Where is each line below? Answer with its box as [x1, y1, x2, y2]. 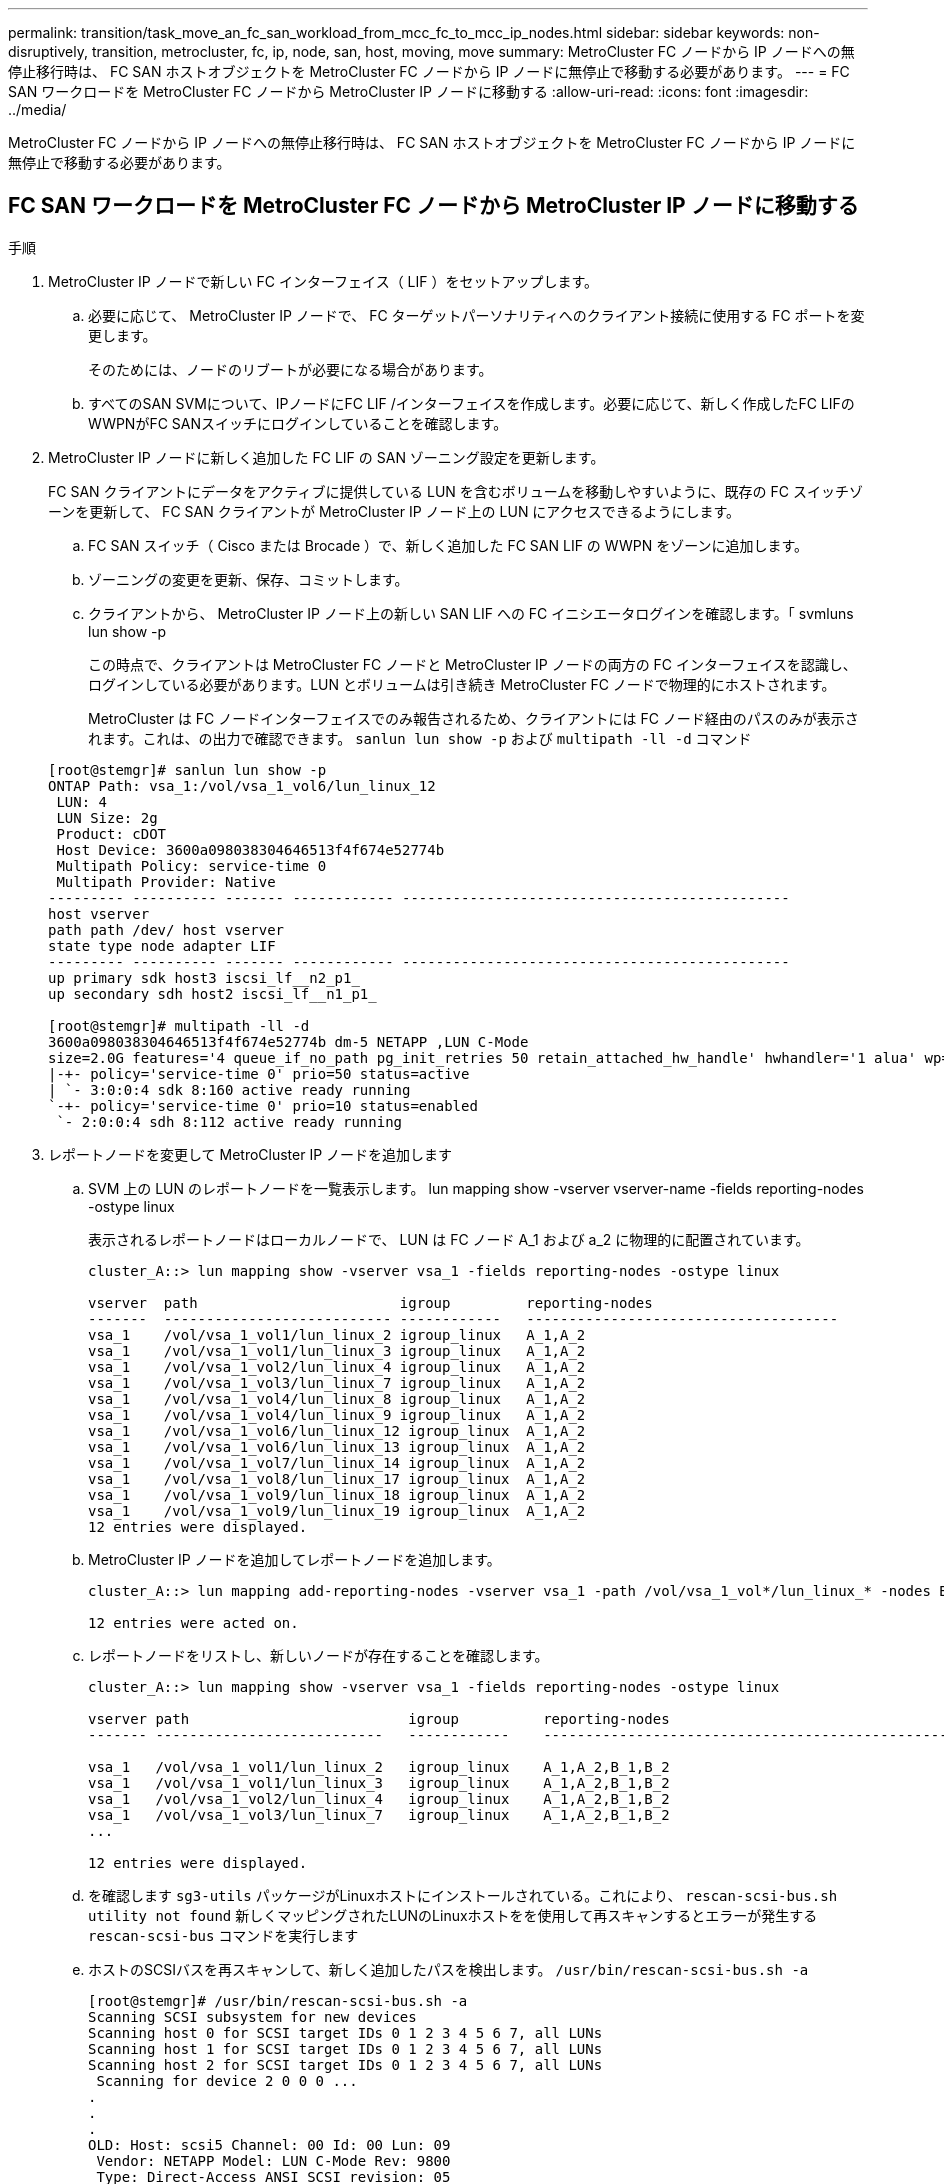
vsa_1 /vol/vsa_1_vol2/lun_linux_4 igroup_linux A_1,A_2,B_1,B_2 [88, 1790, 670, 1807]
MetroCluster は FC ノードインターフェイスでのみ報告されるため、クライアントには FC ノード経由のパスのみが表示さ [88, 709, 859, 727]
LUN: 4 [56, 793, 108, 810]
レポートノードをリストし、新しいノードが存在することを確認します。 [88, 1646, 549, 1664]
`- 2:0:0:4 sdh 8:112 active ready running [56, 1113, 403, 1130]
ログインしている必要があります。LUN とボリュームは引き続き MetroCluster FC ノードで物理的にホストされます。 [88, 675, 836, 693]
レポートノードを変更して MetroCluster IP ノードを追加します [48, 1145, 453, 1163]
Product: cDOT [56, 825, 167, 842]
